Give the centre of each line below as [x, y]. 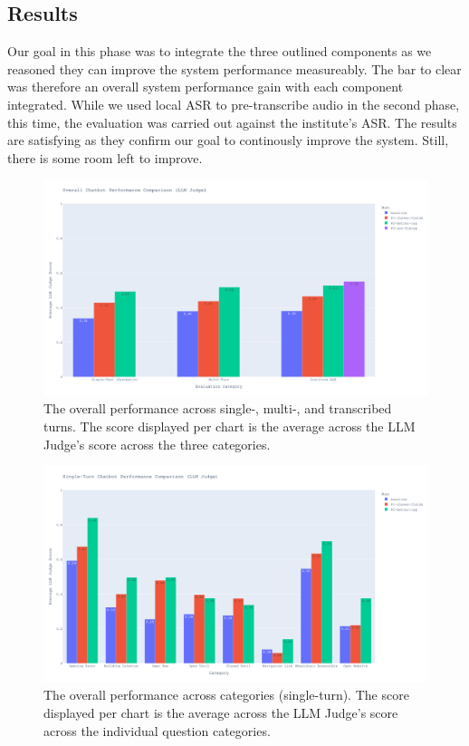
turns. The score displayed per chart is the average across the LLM [230, 426]
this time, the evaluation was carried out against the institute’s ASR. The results [232, 122]
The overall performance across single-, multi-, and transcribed [218, 408]
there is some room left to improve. [105, 157]
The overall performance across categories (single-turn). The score [226, 695]
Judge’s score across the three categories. [157, 444]
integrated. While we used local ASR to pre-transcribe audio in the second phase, [234, 104]
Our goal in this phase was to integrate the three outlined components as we [220, 51]
